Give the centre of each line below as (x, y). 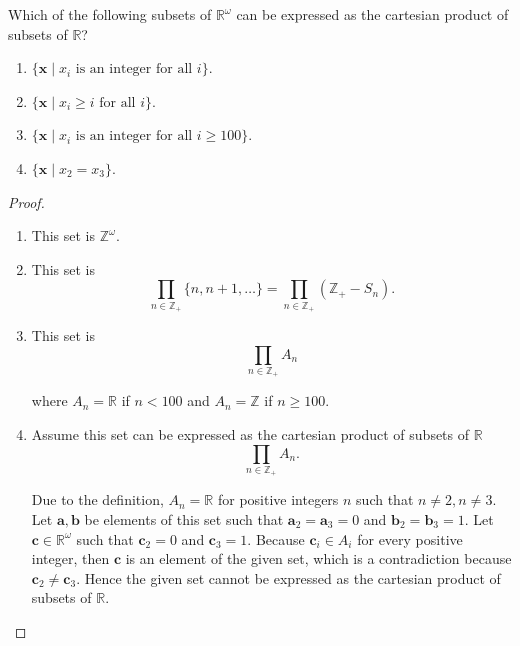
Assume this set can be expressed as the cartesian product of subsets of (250, 434)
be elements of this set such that (184, 518)
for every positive (410, 538)
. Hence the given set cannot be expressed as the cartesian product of (288, 577)
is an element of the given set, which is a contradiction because (318, 558)
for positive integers (278, 499)
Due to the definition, (97, 499)
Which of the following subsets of (110, 14)
